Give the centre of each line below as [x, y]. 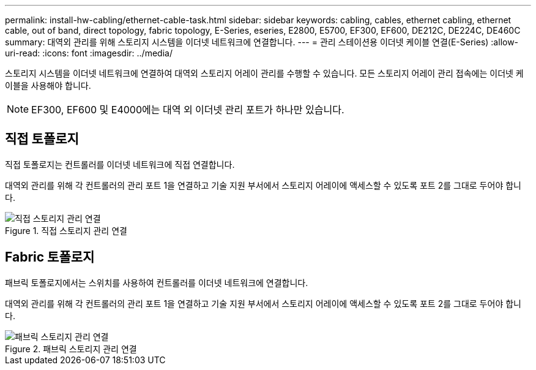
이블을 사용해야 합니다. [48, 85]
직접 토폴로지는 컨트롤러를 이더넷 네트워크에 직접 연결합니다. [120, 164]
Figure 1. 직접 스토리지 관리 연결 [66, 230]
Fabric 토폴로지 [50, 257]
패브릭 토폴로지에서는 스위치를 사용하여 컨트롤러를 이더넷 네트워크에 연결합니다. [157, 282]
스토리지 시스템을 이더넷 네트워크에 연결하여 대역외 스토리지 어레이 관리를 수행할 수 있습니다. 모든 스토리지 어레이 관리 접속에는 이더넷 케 [264, 73]
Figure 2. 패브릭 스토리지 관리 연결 [71, 349]
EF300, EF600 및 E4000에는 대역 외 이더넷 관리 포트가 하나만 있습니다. [188, 110]
